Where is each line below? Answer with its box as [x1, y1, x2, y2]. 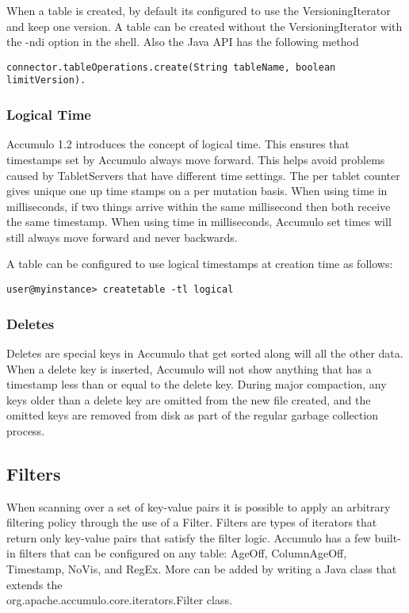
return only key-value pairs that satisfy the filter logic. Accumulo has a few [6, 529, 371, 546]
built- [374, 529, 401, 546]
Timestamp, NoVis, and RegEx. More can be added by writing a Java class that [6, 561, 397, 577]
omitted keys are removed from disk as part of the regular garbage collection [6, 407, 379, 423]
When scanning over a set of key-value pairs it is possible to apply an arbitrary [6, 498, 391, 515]
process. [6, 422, 45, 439]
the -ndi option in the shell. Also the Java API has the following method [6, 33, 359, 50]
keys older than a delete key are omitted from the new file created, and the [6, 391, 371, 408]
